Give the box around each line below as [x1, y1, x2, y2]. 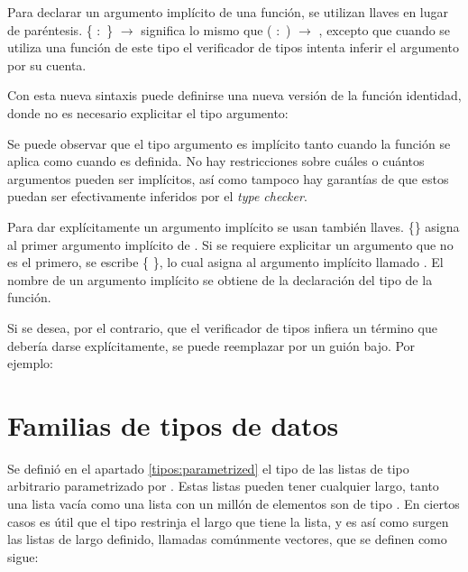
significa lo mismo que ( [141, 20, 272, 39]
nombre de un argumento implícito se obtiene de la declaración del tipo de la [7, 270, 433, 289]
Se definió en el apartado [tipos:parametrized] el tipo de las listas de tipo [7, 458, 409, 477]
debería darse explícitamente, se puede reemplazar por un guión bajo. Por [7, 336, 416, 355]
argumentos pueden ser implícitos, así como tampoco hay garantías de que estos [7, 169, 449, 188]
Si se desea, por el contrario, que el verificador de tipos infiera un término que [7, 318, 437, 337]
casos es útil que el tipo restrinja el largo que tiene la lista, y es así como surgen [7, 512, 449, 530]
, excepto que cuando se [318, 20, 451, 39]
